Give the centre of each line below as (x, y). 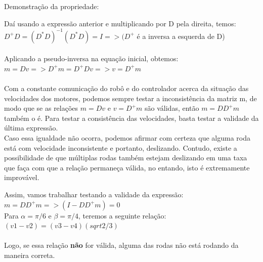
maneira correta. (30, 255)
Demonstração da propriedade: (52, 6)
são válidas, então (172, 108)
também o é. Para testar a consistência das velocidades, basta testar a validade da (131, 118)
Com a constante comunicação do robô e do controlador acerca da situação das (126, 88)
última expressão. (31, 128)
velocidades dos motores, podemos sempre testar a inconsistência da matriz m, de (130, 98)
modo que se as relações (41, 108)
